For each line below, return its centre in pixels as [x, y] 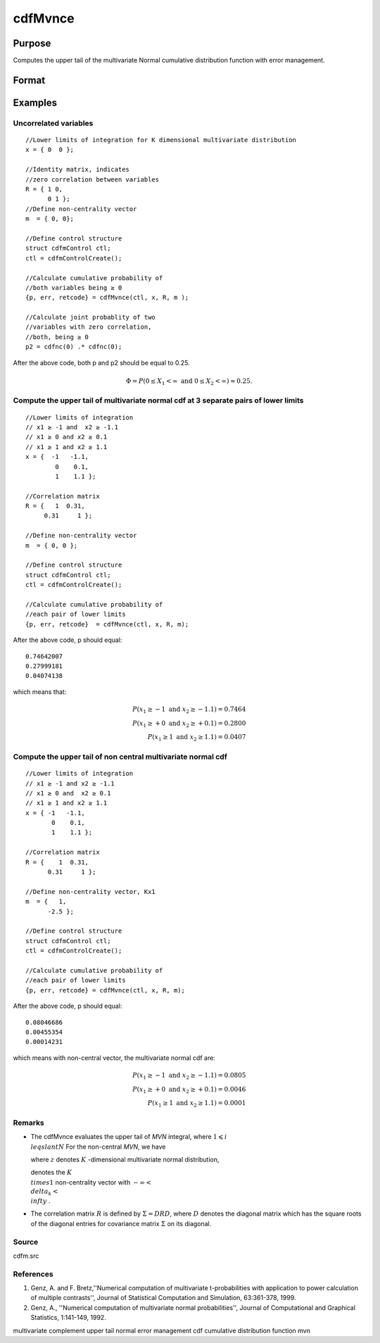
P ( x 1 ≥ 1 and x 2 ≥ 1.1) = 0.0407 [197, 738]
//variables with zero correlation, [89, 327]
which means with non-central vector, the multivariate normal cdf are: [114, 1058]
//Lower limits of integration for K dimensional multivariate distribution [161, 140]
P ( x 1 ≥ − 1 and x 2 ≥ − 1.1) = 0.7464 [189, 710]
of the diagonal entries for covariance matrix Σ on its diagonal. [121, 1223]
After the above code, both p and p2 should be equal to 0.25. [101, 362]
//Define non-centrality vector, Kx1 [91, 891]
